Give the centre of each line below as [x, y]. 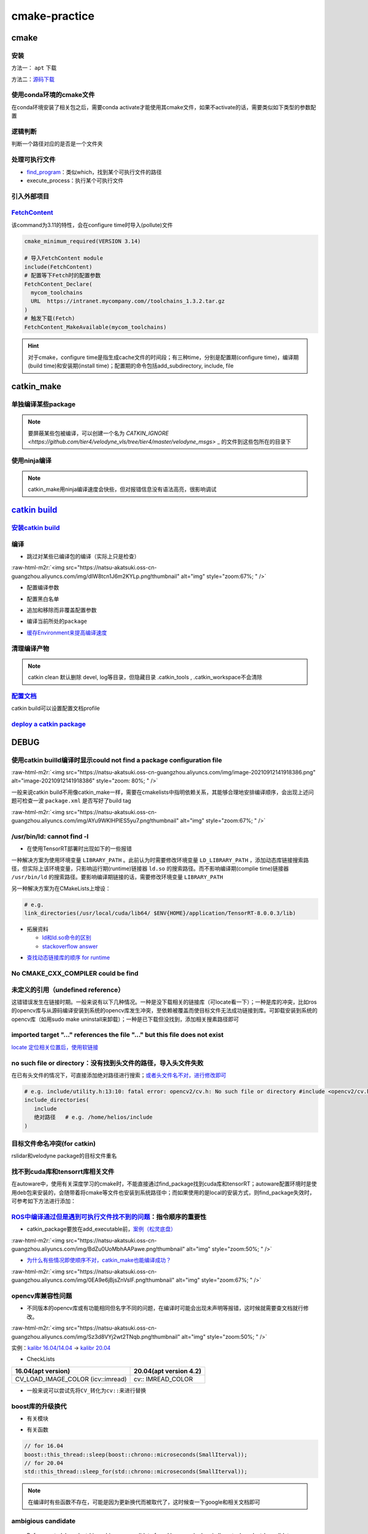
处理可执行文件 [33, 160]
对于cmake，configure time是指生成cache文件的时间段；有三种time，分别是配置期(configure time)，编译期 [163, 357]
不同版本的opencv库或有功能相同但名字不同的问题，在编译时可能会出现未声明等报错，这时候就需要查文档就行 [165, 1308]
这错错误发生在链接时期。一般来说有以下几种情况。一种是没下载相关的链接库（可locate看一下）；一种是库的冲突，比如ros [164, 1002]
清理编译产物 [30, 649]
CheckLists [41, 1359]
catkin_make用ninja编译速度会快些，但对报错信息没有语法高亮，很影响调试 [122, 489]
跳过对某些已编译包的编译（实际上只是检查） [83, 557]
